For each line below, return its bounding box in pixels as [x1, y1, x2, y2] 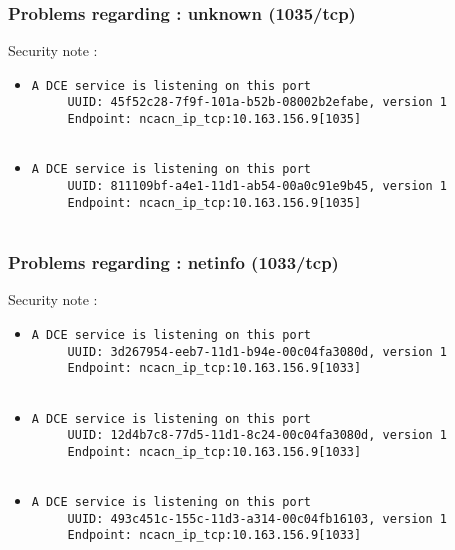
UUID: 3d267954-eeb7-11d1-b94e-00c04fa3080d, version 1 [67, 344, 448, 359]
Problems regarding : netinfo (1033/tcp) [8, 249, 339, 274]
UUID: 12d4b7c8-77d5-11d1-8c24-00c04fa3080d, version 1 [67, 428, 448, 443]
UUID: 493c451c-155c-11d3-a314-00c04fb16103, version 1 [67, 511, 448, 526]
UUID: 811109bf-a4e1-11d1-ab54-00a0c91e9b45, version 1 [67, 179, 448, 194]
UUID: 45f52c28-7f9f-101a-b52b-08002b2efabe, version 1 [67, 95, 448, 110]
